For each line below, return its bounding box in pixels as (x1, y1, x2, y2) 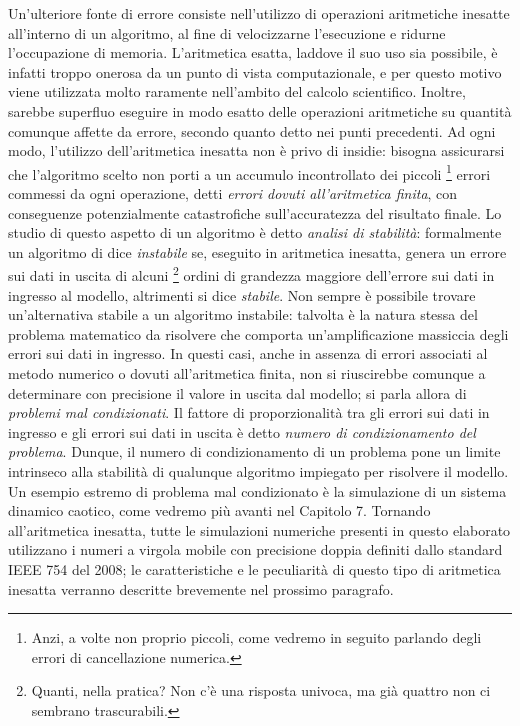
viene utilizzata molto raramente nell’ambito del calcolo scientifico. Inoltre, (8, 81, 466, 102)
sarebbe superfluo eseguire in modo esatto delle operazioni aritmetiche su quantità (8, 100, 512, 121)
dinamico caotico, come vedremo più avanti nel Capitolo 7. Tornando (8, 500, 431, 521)
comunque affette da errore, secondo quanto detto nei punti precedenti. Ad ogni (8, 120, 496, 141)
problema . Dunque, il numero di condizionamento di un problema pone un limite (8, 441, 501, 462)
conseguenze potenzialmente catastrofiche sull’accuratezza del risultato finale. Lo (8, 202, 502, 223)
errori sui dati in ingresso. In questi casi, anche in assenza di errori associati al (8, 343, 488, 364)
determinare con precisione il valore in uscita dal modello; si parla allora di (8, 382, 467, 403)
